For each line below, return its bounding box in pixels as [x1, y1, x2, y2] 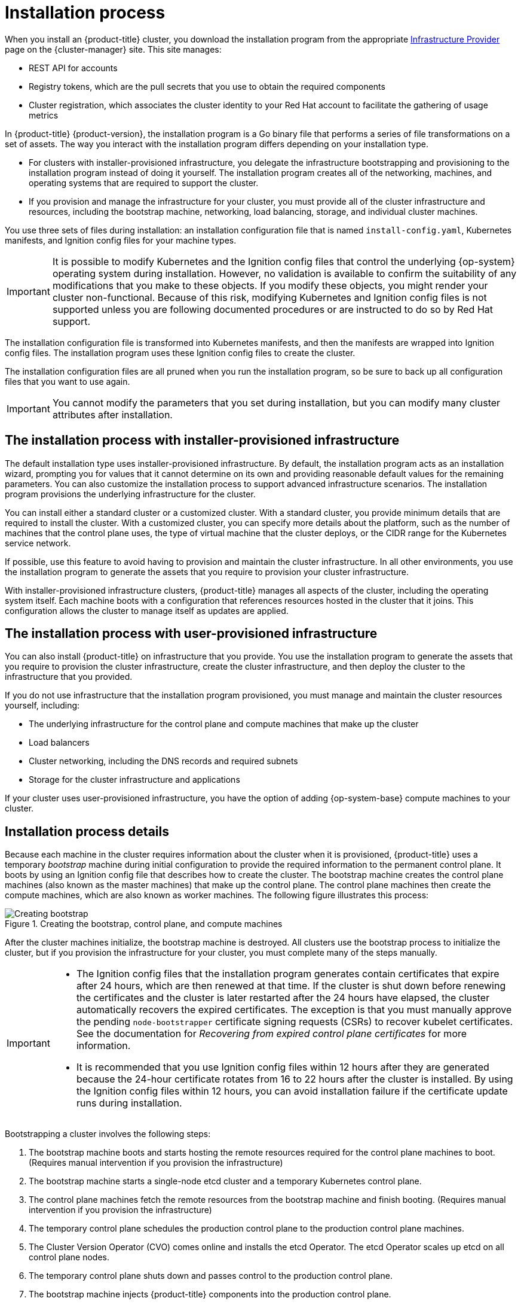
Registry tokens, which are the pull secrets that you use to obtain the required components [29, 81, 385, 92]
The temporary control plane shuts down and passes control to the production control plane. [29, 1270, 393, 1281]
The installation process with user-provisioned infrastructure [5, 626, 378, 642]
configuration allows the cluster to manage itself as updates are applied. [5, 605, 289, 616]
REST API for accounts [29, 62, 118, 73]
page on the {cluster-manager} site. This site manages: [5, 44, 222, 54]
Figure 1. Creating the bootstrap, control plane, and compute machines [5, 919, 283, 929]
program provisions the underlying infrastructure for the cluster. [5, 488, 256, 499]
